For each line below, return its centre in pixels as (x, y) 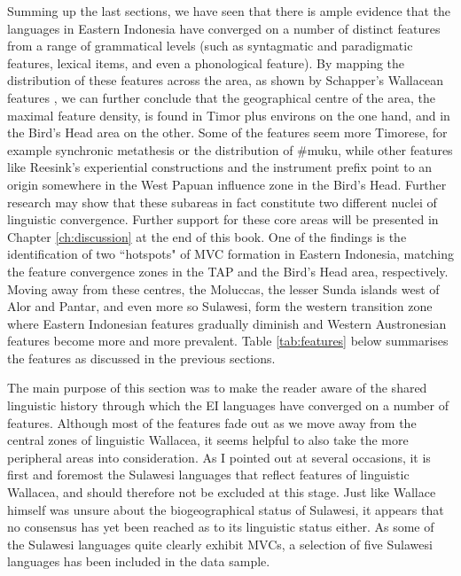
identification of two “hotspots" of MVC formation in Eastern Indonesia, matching (231, 254)
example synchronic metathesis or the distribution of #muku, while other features (230, 149)
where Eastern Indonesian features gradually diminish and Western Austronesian (227, 323)
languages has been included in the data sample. (139, 561)
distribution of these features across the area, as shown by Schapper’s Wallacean (225, 80)
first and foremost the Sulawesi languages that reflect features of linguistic (208, 475)
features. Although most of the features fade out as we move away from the (212, 422)
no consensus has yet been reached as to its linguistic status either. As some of (221, 527)
